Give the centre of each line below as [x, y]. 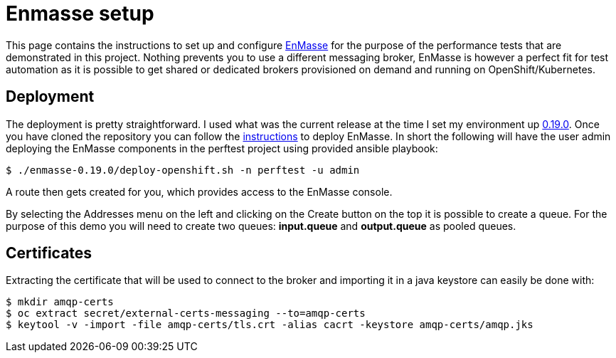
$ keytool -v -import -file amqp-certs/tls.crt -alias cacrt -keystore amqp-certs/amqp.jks [270, 325]
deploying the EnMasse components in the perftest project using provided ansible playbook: [222, 148]
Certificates [49, 253]
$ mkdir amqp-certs [60, 302]
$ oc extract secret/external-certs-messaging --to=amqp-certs [186, 314]
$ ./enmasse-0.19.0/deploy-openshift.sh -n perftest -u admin [183, 170]
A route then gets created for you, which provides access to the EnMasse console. [199, 191]
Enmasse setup [80, 14]
